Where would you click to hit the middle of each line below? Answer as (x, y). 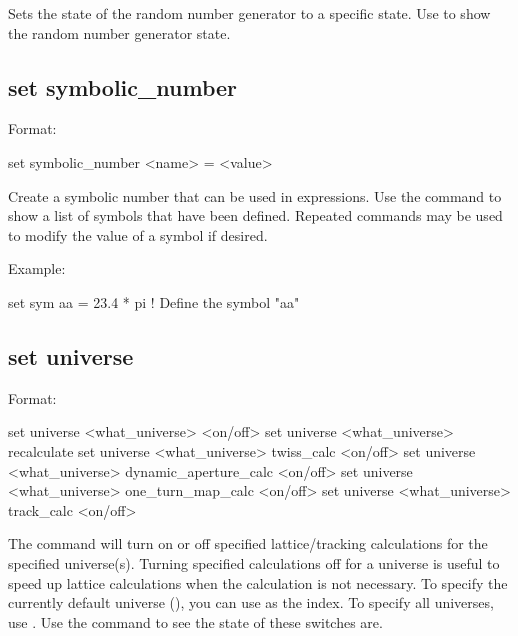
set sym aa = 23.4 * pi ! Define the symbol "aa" (154, 301)
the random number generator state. (119, 32)
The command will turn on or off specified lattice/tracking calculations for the (248, 543)
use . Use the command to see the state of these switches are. (195, 621)
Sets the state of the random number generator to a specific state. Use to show (249, 13)
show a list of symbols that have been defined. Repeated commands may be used (255, 215)
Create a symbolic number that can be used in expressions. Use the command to (255, 195)
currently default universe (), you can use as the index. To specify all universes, (251, 602)
